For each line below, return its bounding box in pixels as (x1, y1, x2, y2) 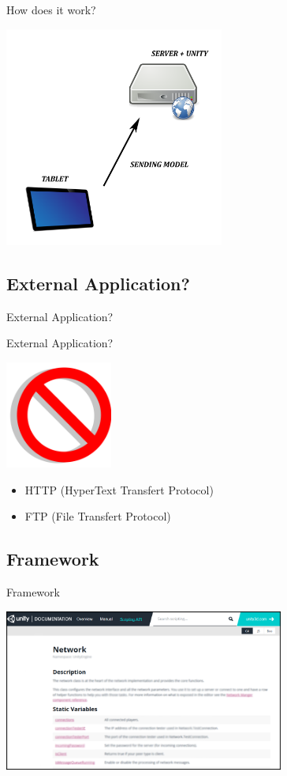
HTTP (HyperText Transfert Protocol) (24, 481, 214, 498)
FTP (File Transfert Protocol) (24, 508, 171, 524)
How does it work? (6, 2, 96, 17)
